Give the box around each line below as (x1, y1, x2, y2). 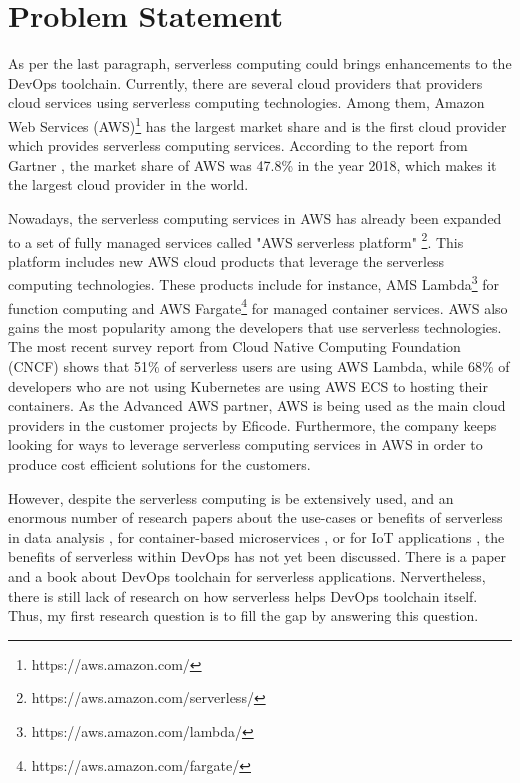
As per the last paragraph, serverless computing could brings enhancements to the (8, 53, 512, 74)
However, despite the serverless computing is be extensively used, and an (8, 487, 454, 508)
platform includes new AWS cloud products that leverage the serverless (8, 250, 445, 271)
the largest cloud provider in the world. (8, 174, 249, 195)
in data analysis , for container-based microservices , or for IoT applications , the (8, 526, 505, 547)
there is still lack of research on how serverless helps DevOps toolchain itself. (8, 585, 478, 606)
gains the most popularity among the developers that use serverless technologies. (8, 316, 502, 337)
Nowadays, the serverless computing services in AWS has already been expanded (8, 207, 502, 228)
